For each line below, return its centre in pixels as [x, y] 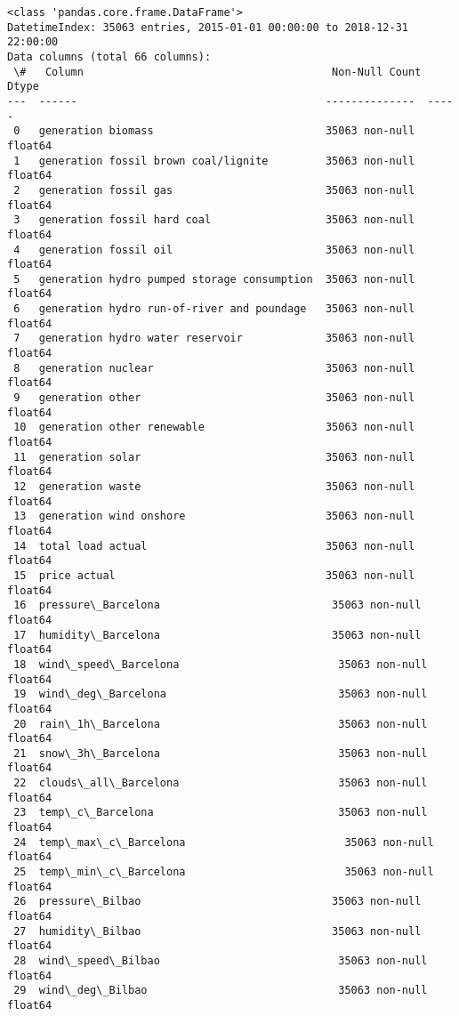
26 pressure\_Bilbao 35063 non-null [217, 902]
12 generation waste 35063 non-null [214, 487]
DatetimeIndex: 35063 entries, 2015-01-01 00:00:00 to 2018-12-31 [208, 27]
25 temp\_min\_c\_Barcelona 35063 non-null [224, 872]
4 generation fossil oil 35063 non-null [214, 250]
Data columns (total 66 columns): [109, 56]
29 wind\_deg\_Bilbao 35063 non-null [221, 991]
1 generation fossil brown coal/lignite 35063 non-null [214, 161]
